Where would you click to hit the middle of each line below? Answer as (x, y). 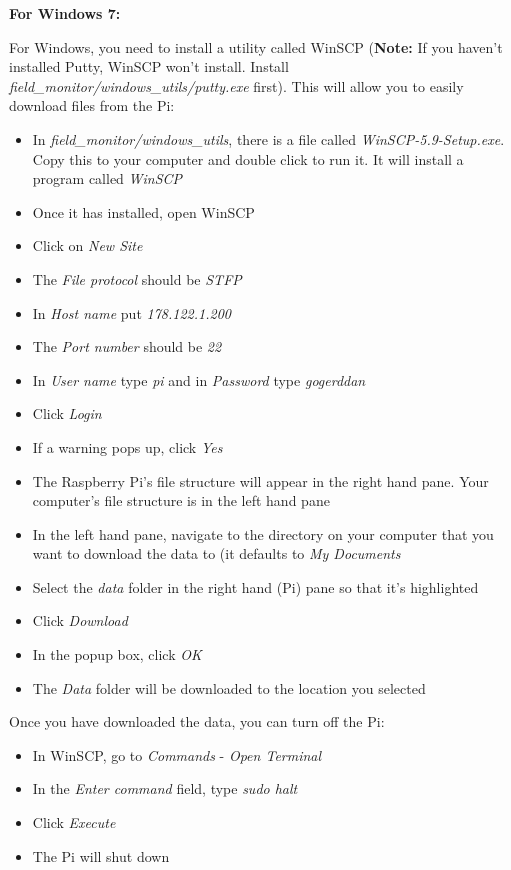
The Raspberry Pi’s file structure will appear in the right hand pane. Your (260, 480)
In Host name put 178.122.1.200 (131, 312)
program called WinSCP (107, 178)
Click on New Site (87, 245)
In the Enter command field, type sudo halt (165, 788)
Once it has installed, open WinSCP (143, 211)
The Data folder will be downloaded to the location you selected (229, 687)
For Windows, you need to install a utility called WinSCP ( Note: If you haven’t (256, 46)
